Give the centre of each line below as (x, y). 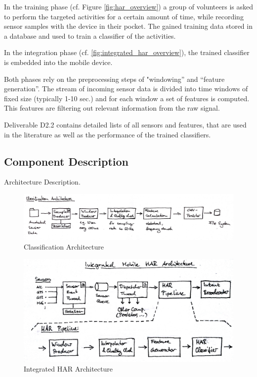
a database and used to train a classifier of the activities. (90, 35)
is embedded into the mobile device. (58, 62)
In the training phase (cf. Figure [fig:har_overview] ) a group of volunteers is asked (128, 6)
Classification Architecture (64, 247)
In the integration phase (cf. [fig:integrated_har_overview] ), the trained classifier (127, 52)
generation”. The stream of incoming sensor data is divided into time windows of (126, 89)
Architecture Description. (42, 182)
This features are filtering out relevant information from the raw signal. (112, 108)
